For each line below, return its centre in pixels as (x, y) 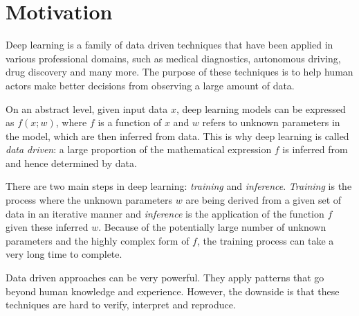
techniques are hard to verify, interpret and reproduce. (121, 305)
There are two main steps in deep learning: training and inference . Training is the (179, 186)
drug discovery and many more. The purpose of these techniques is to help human (179, 72)
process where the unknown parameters (89, 200)
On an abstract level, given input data (87, 108)
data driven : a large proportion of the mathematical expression (139, 149)
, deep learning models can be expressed (261, 108)
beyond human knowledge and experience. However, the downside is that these (173, 291)
